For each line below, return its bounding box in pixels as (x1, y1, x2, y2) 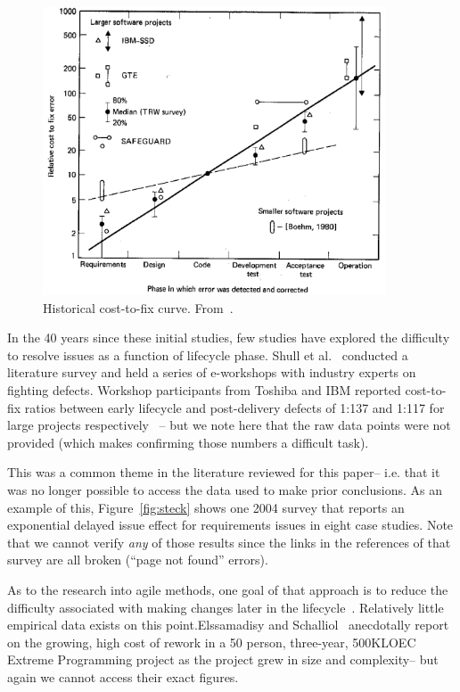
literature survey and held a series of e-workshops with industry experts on (7, 363, 416, 382)
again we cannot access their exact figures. (7, 667, 239, 686)
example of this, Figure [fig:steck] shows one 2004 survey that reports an (7, 498, 405, 516)
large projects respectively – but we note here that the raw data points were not (7, 416, 451, 434)
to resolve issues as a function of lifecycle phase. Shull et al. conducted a (7, 345, 408, 364)
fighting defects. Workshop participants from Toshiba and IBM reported (7, 381, 401, 400)
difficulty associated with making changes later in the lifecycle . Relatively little (7, 597, 444, 616)
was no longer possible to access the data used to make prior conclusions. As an (7, 481, 443, 499)
